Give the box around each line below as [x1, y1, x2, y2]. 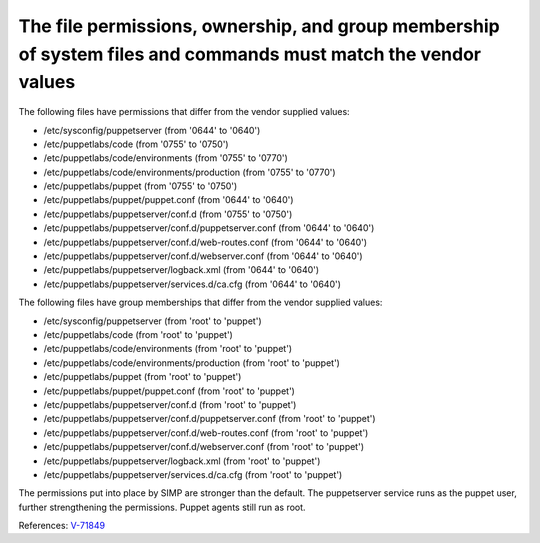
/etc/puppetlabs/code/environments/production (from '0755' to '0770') [43, 166, 336, 178]
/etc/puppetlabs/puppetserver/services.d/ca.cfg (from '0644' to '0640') [43, 278, 342, 290]
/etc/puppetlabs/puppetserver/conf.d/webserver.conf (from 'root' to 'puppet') [43, 441, 365, 453]
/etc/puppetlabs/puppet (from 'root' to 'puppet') [43, 371, 242, 383]
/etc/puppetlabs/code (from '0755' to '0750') [43, 138, 229, 150]
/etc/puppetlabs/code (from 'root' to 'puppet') [43, 329, 234, 340]
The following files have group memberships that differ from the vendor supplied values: [18, 296, 383, 309]
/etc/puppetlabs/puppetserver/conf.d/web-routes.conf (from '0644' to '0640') [43, 236, 368, 248]
